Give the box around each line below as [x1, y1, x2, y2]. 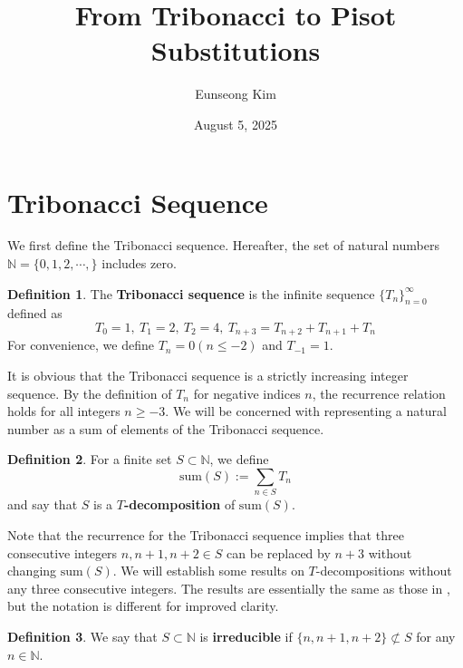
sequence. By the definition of [7, 383, 172, 402]
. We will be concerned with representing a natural [165, 402, 447, 421]
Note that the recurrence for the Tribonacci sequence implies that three [7, 525, 404, 544]
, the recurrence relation [312, 383, 446, 402]
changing [7, 561, 57, 580]
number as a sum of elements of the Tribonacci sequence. [7, 419, 324, 438]
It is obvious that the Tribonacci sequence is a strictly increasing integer [7, 366, 409, 385]
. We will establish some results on [112, 561, 304, 580]
